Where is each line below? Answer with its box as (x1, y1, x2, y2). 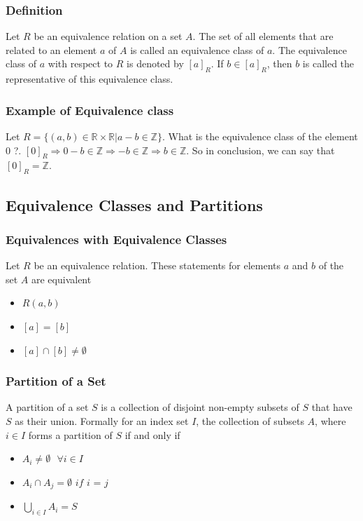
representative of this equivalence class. (6, 72, 173, 86)
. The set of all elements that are (192, 29, 334, 43)
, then (266, 56, 292, 71)
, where (315, 413, 346, 428)
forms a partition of (28, 427, 113, 442)
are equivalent (31, 271, 92, 286)
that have (311, 400, 353, 414)
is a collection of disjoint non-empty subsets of (101, 400, 299, 414)
